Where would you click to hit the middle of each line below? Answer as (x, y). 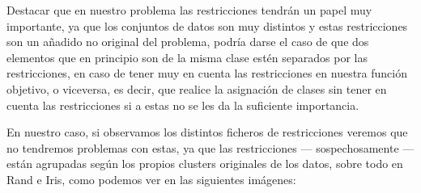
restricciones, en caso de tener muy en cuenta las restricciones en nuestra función (207, 73)
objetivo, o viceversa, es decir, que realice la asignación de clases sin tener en (197, 88)
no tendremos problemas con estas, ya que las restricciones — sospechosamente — (210, 147)
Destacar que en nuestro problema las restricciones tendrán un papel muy (189, 10)
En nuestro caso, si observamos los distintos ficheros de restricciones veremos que (207, 132)
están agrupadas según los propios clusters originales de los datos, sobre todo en (205, 164)
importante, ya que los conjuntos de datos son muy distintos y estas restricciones (207, 25)
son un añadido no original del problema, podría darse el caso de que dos (188, 42)
